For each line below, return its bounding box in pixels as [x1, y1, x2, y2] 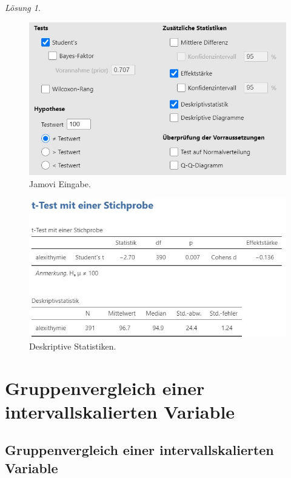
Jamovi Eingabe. [29, 177, 91, 190]
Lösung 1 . [5, 1, 41, 13]
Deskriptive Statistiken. [29, 339, 116, 352]
